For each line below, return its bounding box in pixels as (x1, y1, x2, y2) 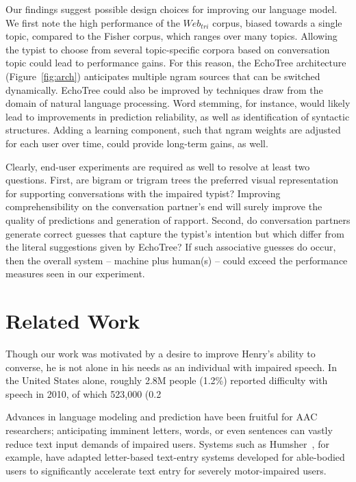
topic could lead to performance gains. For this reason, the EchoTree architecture (5, 55, 346, 70)
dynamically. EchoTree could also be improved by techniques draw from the (5, 82, 323, 97)
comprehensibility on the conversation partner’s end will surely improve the (5, 199, 322, 214)
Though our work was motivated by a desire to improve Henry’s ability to (5, 346, 316, 360)
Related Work (5, 307, 140, 335)
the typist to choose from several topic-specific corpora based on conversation (5, 42, 330, 56)
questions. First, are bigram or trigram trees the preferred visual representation (5, 173, 339, 187)
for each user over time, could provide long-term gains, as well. (5, 136, 268, 150)
